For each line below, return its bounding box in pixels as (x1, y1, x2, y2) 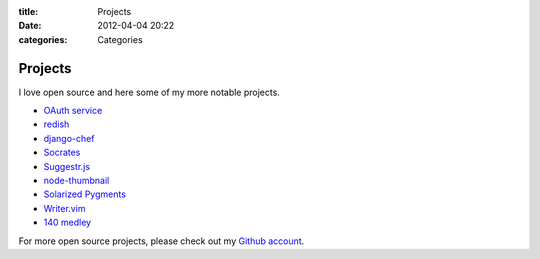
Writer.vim (43, 202, 86, 214)
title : (18, 6, 39, 17)
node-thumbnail (43, 175, 110, 187)
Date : (18, 20, 42, 32)
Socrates (43, 146, 81, 159)
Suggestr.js (43, 160, 90, 172)
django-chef (43, 132, 95, 144)
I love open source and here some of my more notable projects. (18, 86, 280, 98)
